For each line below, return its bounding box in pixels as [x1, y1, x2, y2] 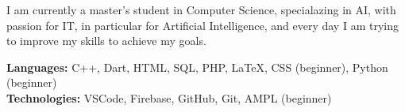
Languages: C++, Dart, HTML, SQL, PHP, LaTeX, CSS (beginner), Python [6, 58, 388, 75]
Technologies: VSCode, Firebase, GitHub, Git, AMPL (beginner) [6, 89, 332, 106]
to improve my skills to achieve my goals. [6, 32, 206, 49]
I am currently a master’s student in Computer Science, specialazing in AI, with [6, 2, 396, 17]
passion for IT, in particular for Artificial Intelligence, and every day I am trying [6, 17, 399, 33]
